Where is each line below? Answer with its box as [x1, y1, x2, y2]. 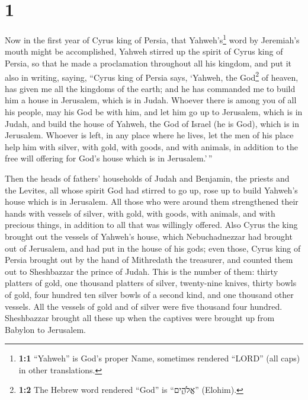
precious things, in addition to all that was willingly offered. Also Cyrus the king [5, 218, 298, 231]
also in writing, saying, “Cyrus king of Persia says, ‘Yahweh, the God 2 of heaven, [5, 69, 299, 83]
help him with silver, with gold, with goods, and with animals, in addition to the [5, 140, 298, 153]
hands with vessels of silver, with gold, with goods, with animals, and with [5, 207, 275, 219]
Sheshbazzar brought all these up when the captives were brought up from [5, 312, 275, 324]
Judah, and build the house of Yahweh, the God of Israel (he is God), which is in [5, 117, 299, 129]
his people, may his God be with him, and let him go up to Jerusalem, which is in [5, 106, 303, 118]
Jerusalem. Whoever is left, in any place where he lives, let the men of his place [5, 129, 294, 141]
